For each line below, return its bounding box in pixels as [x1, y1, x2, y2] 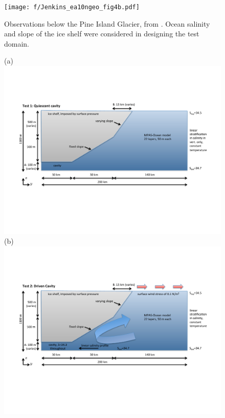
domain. [4, 38, 30, 49]
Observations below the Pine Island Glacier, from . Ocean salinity [4, 18, 210, 29]
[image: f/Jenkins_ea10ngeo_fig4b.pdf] [4, 4, 140, 11]
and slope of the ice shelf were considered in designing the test [4, 28, 199, 39]
